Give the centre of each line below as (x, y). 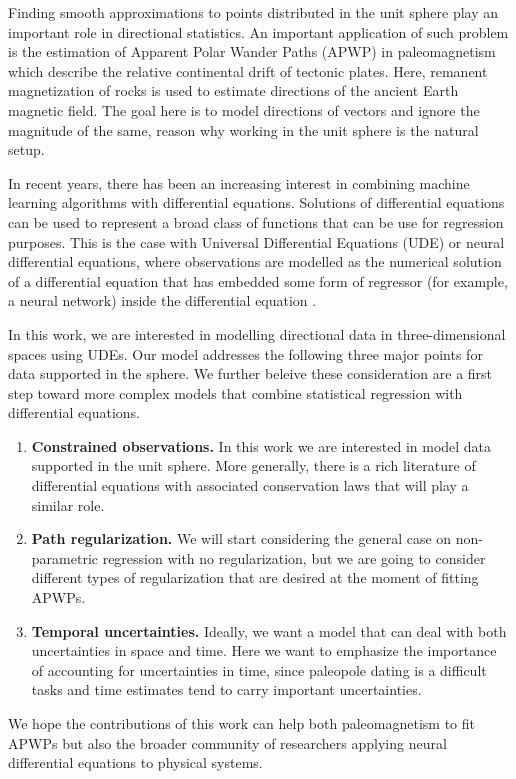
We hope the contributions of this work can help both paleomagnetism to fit (241, 723)
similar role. (68, 504)
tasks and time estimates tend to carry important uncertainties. (226, 689)
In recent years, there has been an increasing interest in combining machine (239, 182)
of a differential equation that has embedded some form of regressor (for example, (258, 280)
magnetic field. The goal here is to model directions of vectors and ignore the (244, 109)
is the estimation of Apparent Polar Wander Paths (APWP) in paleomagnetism (252, 51)
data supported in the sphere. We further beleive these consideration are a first (250, 373)
